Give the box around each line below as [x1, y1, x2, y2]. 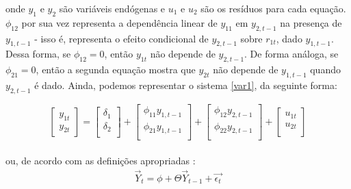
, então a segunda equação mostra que [36, 62, 196, 77]
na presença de [280, 15, 342, 29]
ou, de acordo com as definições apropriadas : [5, 153, 196, 168]
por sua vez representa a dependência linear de [21, 15, 218, 29]
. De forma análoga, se [244, 47, 339, 61]
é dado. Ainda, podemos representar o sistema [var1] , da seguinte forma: [34, 77, 337, 92]
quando [310, 62, 341, 77]
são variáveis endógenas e [59, 1, 166, 15]
